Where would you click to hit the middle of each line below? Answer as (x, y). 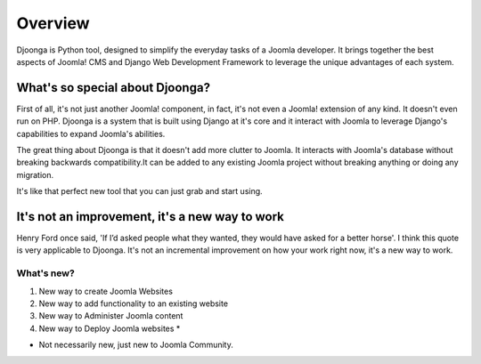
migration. (35, 174)
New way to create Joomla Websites (106, 291)
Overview (53, 23)
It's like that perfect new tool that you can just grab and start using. (139, 191)
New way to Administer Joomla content (111, 316)
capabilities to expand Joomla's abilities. (91, 133)
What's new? (45, 273)
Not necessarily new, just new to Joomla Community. (136, 345)
